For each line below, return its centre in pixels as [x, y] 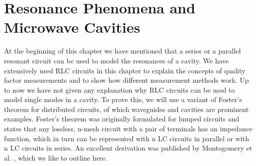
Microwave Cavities [72, 27]
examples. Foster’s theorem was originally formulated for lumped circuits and [122, 119]
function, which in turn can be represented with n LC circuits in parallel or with [127, 138]
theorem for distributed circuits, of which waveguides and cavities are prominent [127, 109]
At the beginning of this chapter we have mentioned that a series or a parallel [123, 51]
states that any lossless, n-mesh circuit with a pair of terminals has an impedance [128, 129]
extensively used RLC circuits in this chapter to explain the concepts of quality [125, 70]
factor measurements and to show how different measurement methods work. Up [127, 80]
